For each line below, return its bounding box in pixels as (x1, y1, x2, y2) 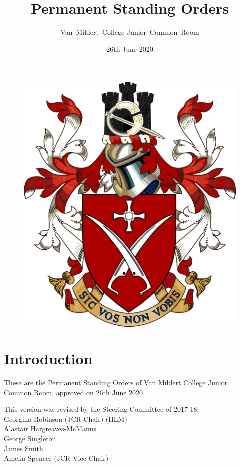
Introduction (4, 348, 93, 369)
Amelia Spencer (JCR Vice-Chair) (4, 453, 109, 463)
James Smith (4, 443, 43, 453)
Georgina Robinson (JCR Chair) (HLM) (4, 413, 127, 424)
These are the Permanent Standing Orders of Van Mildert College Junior (4, 377, 228, 388)
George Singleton (4, 433, 56, 444)
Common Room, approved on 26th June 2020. (4, 387, 145, 397)
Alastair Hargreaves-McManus (4, 423, 96, 434)
